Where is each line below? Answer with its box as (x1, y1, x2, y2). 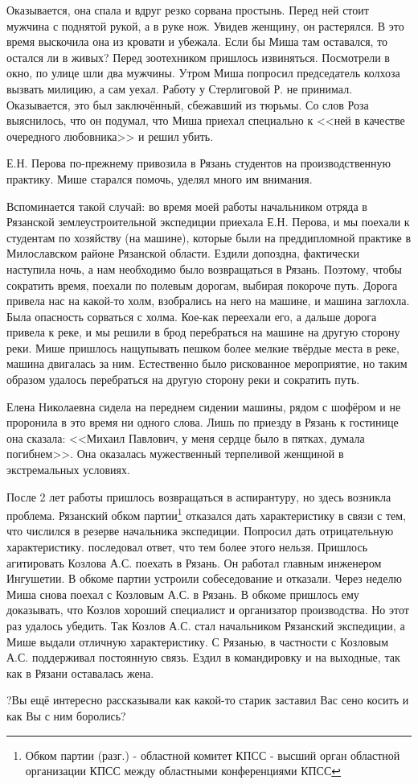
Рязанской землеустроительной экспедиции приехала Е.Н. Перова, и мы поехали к (6, 213, 410, 230)
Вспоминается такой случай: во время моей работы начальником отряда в (6, 197, 367, 214)
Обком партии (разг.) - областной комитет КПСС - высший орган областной (25, 746, 400, 763)
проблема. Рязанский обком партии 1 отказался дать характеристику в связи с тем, (6, 505, 407, 523)
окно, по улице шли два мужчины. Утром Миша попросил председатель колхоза (6, 64, 400, 81)
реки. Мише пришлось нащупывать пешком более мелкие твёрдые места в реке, (6, 339, 400, 356)
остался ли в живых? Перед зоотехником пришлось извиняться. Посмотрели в (6, 48, 390, 65)
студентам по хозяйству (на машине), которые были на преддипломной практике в (6, 229, 412, 246)
